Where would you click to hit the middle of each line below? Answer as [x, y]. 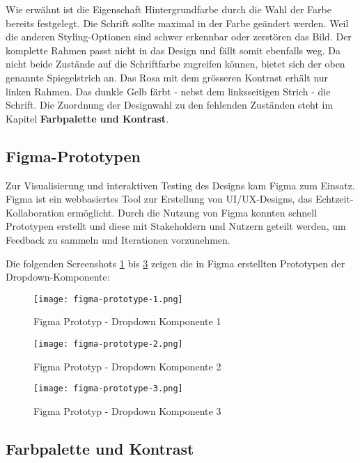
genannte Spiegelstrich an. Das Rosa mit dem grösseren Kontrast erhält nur [167, 77]
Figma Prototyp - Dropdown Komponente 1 [127, 321]
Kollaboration [35, 212]
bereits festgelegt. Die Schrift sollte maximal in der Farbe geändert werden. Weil [177, 23]
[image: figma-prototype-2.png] [108, 344]
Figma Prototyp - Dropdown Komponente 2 [127, 366]
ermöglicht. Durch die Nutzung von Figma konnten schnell [192, 212]
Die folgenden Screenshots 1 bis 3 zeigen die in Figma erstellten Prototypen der [175, 263]
